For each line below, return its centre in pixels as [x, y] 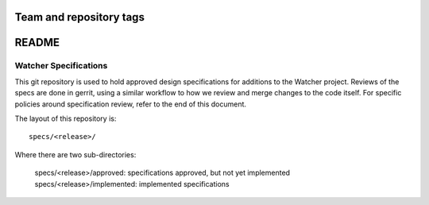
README [37, 43]
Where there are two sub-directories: [75, 154]
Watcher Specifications [61, 66]
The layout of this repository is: [66, 118]
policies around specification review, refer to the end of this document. [130, 104]
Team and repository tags [79, 17]
